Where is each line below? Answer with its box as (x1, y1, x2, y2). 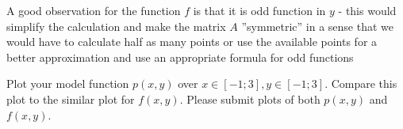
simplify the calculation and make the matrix (6, 17, 226, 34)
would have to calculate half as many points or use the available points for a (6, 33, 378, 50)
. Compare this (324, 75, 397, 92)
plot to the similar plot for (6, 90, 135, 107)
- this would (338, 2, 397, 18)
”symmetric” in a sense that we (241, 17, 394, 34)
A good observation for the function (6, 2, 181, 18)
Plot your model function (6, 75, 129, 92)
